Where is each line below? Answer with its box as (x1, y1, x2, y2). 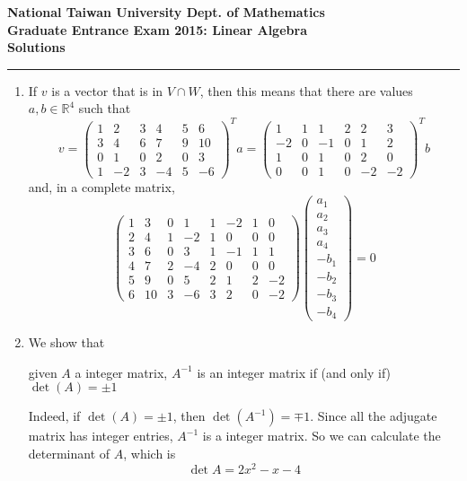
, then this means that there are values (199, 81, 413, 100)
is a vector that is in (51, 81, 163, 100)
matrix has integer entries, (28, 426, 173, 445)
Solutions (7, 38, 66, 57)
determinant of (28, 443, 110, 462)
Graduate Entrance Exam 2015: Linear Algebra (7, 20, 307, 39)
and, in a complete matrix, (28, 177, 175, 196)
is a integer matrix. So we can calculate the (202, 426, 441, 445)
